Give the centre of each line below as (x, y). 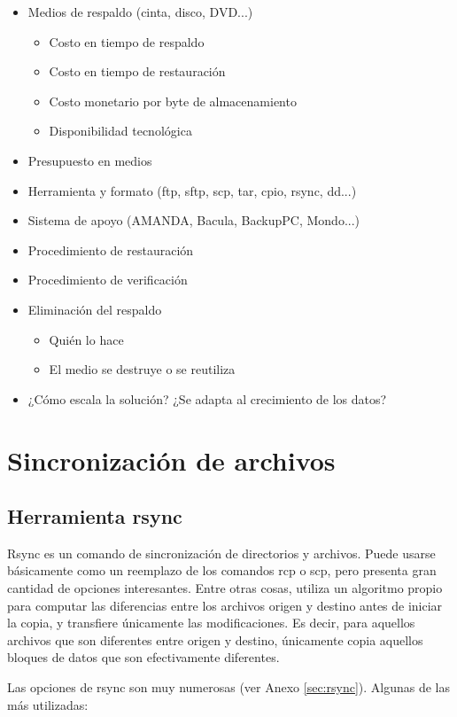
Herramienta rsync (95, 516)
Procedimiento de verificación (108, 280)
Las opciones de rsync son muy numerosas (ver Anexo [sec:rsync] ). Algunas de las (229, 687)
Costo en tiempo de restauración (137, 71)
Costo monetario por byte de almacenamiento (173, 101)
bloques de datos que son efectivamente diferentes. (143, 657)
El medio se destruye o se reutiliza (142, 369)
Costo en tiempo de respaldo (127, 41)
